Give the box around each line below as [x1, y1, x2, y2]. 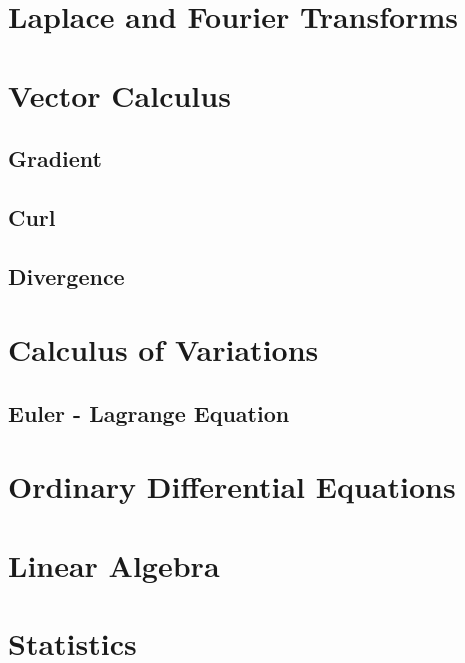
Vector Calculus [8, 74, 231, 115]
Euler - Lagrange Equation [8, 397, 290, 428]
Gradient [8, 143, 102, 174]
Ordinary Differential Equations [8, 466, 456, 507]
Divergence [8, 260, 125, 291]
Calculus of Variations [8, 329, 319, 370]
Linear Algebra [8, 544, 220, 585]
